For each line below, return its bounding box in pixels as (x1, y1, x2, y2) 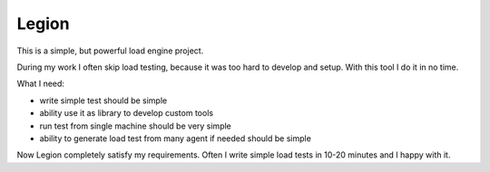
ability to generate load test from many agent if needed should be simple (39, 132, 312, 144)
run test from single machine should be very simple (39, 120, 231, 131)
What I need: (16, 78, 65, 90)
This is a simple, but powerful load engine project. (16, 45, 204, 56)
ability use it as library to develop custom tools (39, 108, 213, 119)
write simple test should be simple (39, 95, 168, 106)
